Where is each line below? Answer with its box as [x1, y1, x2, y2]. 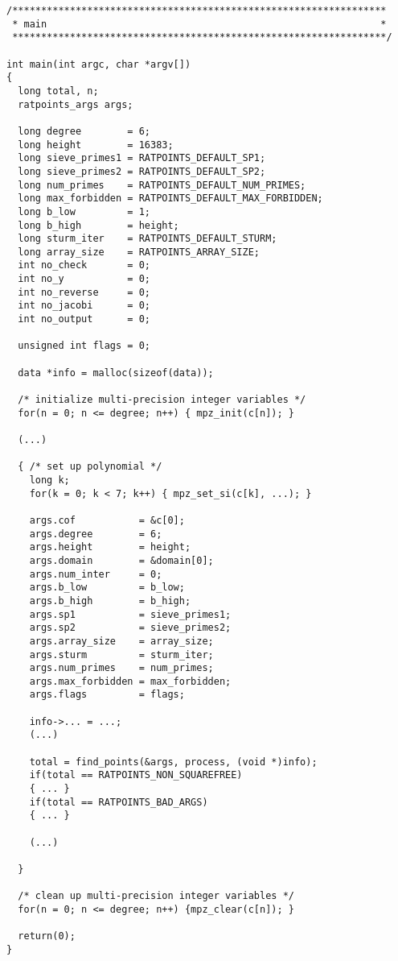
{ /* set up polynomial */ [18, 461, 162, 473]
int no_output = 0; [18, 313, 150, 325]
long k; [29, 474, 70, 486]
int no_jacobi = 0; [18, 300, 150, 312]
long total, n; [18, 85, 99, 97]
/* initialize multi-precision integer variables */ [18, 394, 306, 406]
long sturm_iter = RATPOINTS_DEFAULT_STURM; [18, 233, 277, 245]
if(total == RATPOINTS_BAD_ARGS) [29, 796, 208, 808]
